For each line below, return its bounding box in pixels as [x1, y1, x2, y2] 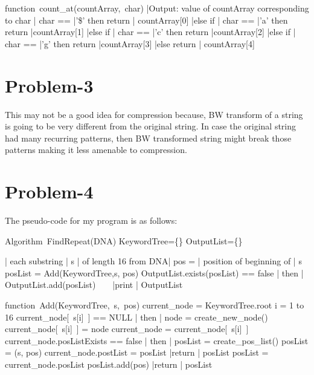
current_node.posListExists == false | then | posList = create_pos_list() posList [5, 334, 309, 347]
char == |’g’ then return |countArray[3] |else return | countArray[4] [5, 37, 255, 50]
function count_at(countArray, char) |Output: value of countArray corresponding [5, 2, 309, 14]
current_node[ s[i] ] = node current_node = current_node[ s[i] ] [5, 322, 249, 335]
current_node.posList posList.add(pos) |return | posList [5, 357, 213, 370]
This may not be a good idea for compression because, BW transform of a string [5, 108, 303, 120]
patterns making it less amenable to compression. [5, 143, 187, 156]
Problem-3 [5, 73, 94, 97]
